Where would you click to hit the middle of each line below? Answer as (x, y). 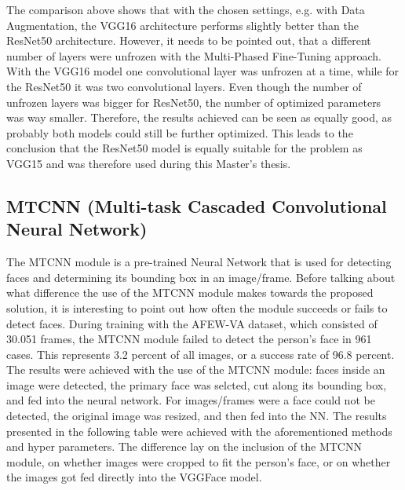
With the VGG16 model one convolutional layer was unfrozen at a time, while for (203, 71)
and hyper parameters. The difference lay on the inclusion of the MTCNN (184, 446)
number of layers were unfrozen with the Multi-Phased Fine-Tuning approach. (194, 55)
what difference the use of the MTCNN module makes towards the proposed (190, 293)
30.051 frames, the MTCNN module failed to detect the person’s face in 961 (189, 339)
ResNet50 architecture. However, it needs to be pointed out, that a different (189, 40)
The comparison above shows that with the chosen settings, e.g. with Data (186, 9)
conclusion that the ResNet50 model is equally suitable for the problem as (184, 148)
